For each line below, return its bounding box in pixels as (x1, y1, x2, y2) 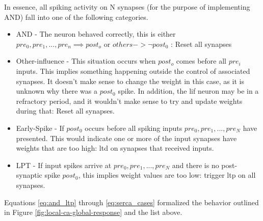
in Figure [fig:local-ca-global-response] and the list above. (4, 207, 182, 217)
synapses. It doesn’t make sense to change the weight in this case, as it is (16, 75, 244, 86)
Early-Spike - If (16, 122, 64, 133)
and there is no (172, 159, 219, 170)
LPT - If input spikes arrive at (16, 159, 112, 170)
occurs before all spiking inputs (85, 122, 182, 133)
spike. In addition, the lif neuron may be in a (118, 86, 259, 96)
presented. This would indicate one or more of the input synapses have (16, 132, 237, 143)
